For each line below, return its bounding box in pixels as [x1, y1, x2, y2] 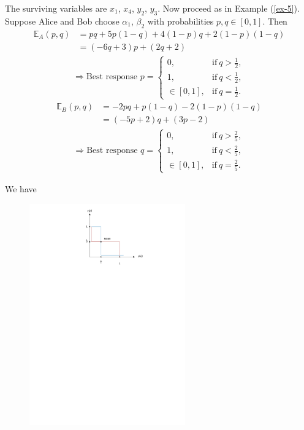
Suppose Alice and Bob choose [5, 14, 120, 27]
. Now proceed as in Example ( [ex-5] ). [158, 2, 300, 14]
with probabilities [147, 14, 214, 27]
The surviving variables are [5, 2, 107, 14]
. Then [262, 14, 287, 27]
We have [5, 182, 37, 195]
